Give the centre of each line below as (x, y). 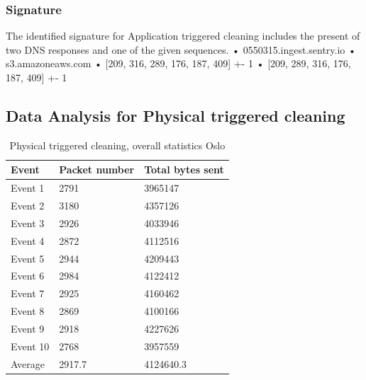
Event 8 (28, 311)
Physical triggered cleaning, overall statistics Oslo (117, 145)
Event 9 (28, 328)
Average (28, 363)
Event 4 (28, 240)
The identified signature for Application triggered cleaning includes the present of (183, 36)
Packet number (97, 169)
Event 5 (28, 258)
